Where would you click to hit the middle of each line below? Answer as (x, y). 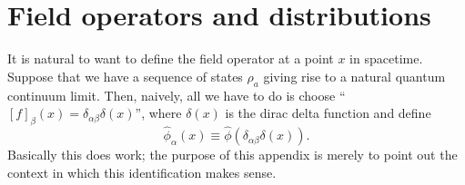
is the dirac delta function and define (328, 113)
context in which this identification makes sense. (142, 172)
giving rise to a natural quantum (354, 76)
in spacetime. (386, 58)
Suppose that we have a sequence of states (125, 76)
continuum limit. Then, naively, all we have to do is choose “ (177, 95)
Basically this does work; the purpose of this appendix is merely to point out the (232, 155)
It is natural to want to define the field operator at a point (171, 58)
